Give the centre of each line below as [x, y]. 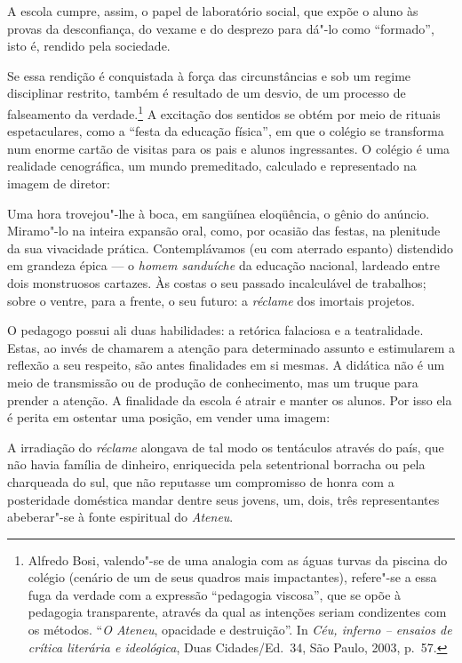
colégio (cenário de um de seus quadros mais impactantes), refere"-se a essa [232, 577]
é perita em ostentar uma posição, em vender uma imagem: [169, 417]
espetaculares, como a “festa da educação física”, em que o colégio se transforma [226, 131]
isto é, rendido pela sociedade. [89, 46]
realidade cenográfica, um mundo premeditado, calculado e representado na [212, 166]
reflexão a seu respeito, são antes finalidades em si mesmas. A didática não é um [226, 365]
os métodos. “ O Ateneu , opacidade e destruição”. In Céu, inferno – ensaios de [240, 630]
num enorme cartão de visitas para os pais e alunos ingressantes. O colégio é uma [229, 148]
